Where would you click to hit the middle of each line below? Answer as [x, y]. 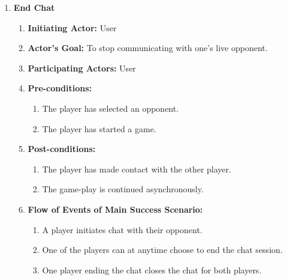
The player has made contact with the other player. [137, 169]
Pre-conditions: [60, 88]
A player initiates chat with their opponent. [122, 229]
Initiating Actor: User [72, 27]
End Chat [34, 7]
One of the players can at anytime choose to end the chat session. [162, 250]
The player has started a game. [99, 128]
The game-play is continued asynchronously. [123, 189]
